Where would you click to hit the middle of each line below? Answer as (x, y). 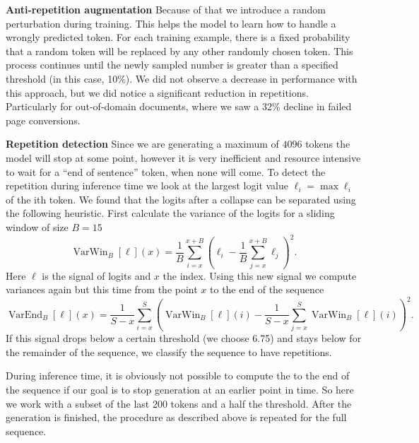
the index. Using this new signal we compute (260, 275)
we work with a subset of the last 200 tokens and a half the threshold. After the (179, 403)
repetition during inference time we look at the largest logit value (147, 185)
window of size (37, 226)
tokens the (328, 144)
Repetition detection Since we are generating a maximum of (142, 144)
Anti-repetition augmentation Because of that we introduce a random (166, 9)
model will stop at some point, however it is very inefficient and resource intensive (183, 157)
